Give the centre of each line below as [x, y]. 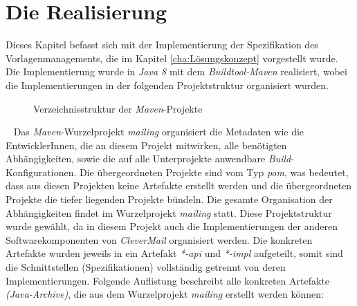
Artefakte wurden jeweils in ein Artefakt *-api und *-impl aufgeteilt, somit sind [174, 253]
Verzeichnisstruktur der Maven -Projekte [118, 108]
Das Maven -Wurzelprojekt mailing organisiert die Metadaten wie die [159, 132]
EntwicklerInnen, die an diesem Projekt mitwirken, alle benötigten [146, 145]
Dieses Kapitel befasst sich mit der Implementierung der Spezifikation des [162, 45]
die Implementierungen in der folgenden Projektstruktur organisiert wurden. [167, 85]
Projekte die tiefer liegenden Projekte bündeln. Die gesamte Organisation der [169, 199]
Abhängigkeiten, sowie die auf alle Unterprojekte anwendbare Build [148, 159]
